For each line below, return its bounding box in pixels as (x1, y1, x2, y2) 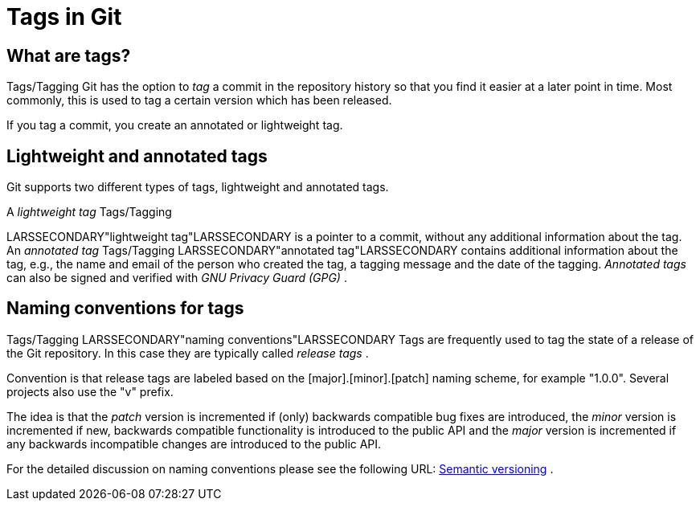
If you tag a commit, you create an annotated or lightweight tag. (6, 118, 343, 133)
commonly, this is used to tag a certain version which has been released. (6, 93, 392, 108)
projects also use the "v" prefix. (6, 384, 174, 399)
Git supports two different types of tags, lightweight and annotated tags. (6, 180, 389, 194)
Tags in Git (6, 3, 122, 31)
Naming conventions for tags (6, 298, 244, 319)
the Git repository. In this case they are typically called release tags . (6, 345, 369, 360)
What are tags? (6, 45, 131, 66)
